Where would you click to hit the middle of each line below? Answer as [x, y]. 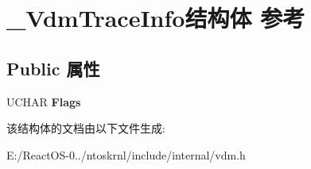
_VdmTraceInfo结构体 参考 [156, 18]
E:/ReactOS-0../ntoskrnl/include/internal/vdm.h [126, 154]
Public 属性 [53, 68]
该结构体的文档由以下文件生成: [86, 128]
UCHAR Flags [44, 101]
